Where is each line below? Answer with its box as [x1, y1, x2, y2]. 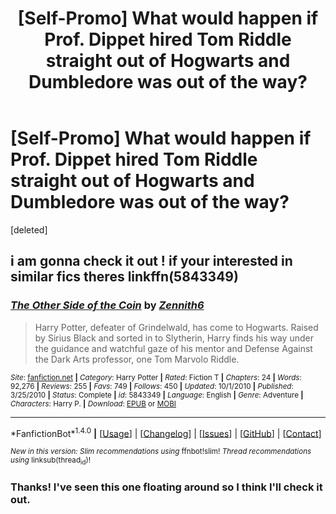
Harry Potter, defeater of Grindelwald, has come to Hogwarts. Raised [34, 321, 319, 333]
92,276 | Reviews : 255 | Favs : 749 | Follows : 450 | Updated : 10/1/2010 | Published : [10, 381, 294, 391]
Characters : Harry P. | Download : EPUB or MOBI [10, 398, 177, 409]
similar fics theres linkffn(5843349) [10, 268, 239, 286]
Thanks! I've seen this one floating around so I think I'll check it [10, 480, 323, 494]
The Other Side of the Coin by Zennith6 [10, 298, 205, 312]
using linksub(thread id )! [10, 455, 91, 467]
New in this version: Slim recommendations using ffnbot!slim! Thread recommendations [10, 447, 312, 457]
